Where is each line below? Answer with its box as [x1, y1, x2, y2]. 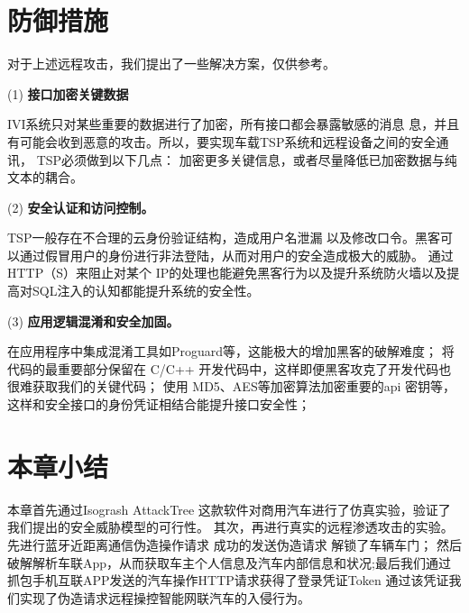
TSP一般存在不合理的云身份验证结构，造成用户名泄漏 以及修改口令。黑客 [7, 228, 441, 247]
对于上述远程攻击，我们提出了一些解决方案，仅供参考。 [7, 54, 336, 73]
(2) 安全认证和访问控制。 [7, 197, 154, 216]
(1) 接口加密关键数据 [7, 84, 129, 103]
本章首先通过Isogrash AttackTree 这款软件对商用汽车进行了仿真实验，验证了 [7, 499, 451, 518]
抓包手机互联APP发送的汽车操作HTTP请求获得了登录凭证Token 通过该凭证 [7, 571, 449, 590]
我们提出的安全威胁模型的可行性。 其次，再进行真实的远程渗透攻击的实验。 [7, 517, 454, 536]
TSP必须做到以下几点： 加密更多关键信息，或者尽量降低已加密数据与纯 [36, 150, 457, 169]
